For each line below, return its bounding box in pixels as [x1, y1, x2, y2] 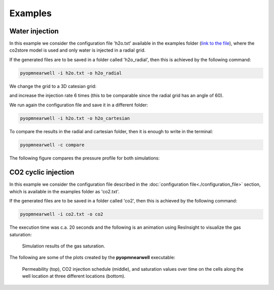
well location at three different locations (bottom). [22, 273, 126, 279]
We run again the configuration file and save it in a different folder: [9, 102, 148, 108]
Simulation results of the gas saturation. [22, 243, 106, 249]
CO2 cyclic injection [9, 168, 75, 177]
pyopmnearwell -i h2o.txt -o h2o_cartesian [20, 115, 130, 121]
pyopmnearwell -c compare [20, 142, 85, 148]
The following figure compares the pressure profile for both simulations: [9, 155, 160, 161]
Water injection [9, 27, 59, 35]
